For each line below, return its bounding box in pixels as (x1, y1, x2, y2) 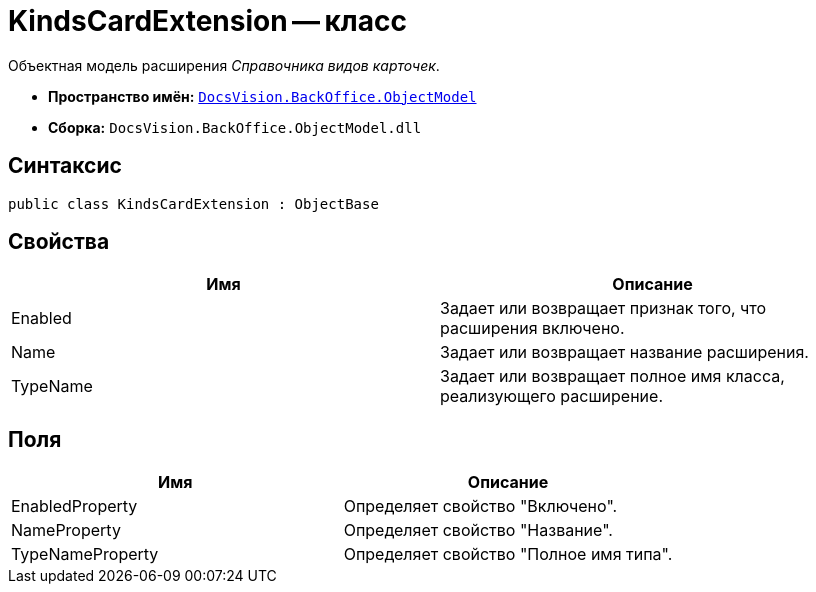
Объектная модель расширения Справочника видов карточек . (8, 56, 440, 74)
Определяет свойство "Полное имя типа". (343, 544, 673, 565)
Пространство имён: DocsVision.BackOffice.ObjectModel (48, 87, 477, 105)
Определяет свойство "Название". (343, 520, 613, 541)
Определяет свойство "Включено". (343, 496, 618, 517)
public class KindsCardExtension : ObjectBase (8, 195, 379, 212)
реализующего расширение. (440, 386, 663, 407)
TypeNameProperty (11, 544, 159, 565)
